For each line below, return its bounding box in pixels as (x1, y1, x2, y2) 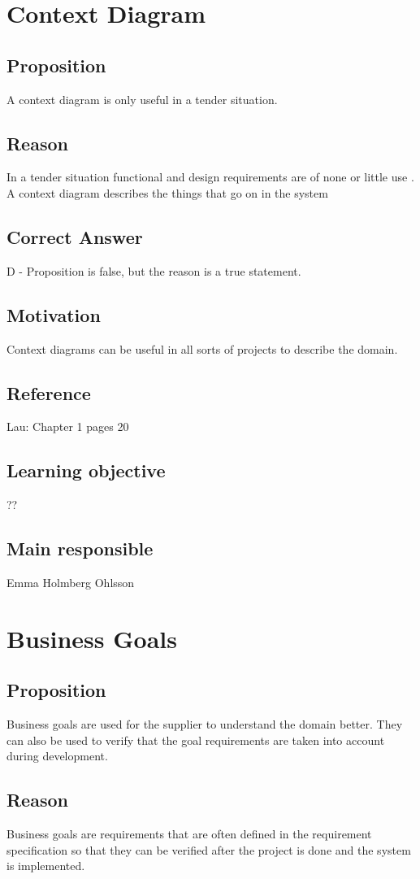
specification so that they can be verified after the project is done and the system (6, 841, 411, 858)
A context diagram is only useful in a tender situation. (6, 90, 278, 107)
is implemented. (6, 857, 85, 874)
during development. (6, 747, 108, 764)
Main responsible (6, 536, 154, 561)
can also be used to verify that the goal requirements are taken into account (6, 731, 385, 748)
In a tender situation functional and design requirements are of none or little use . (6, 168, 414, 185)
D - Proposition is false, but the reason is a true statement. (6, 262, 301, 279)
